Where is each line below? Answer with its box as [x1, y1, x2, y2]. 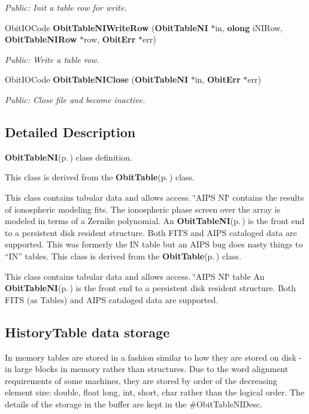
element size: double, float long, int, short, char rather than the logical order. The [5, 386, 305, 398]
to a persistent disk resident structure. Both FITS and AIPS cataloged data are [5, 226, 297, 238]
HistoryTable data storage [5, 322, 170, 341]
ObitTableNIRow [5, 33, 77, 46]
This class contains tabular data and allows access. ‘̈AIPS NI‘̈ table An [5, 270, 265, 282]
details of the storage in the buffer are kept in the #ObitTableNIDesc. [5, 397, 262, 410]
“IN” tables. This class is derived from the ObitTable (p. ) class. [5, 249, 241, 262]
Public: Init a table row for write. [5, 1, 127, 13]
